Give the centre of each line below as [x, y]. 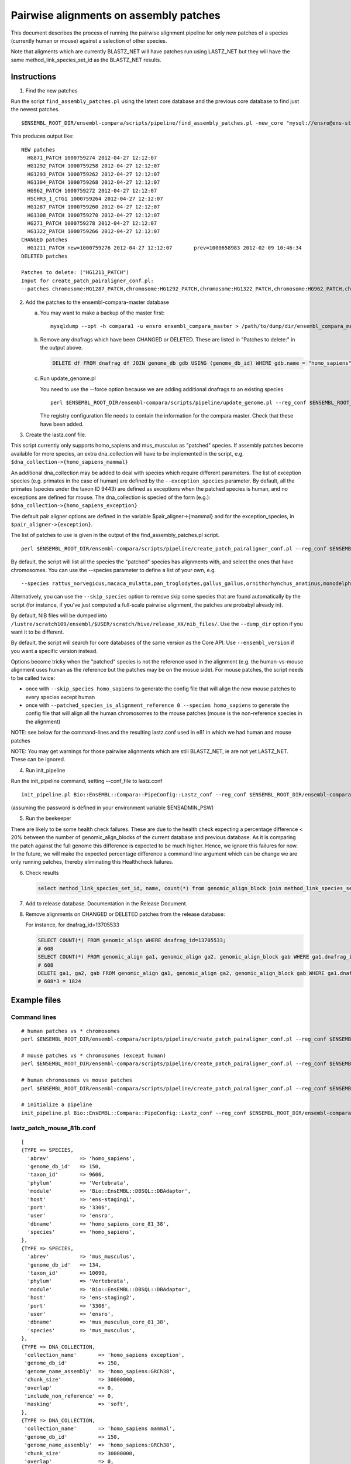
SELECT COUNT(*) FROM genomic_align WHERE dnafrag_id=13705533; [132, 940]
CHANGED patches [44, 240]
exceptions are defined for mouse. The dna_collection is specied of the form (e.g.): [111, 497]
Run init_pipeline [45, 770]
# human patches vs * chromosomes [70, 1031]
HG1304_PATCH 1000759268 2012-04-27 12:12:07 [94, 182]
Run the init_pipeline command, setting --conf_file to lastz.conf [87, 781]
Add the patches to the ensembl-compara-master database [97, 302]
